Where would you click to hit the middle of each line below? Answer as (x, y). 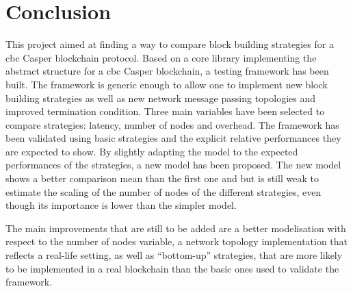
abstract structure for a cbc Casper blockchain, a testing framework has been (167, 71)
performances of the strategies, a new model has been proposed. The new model (173, 165)
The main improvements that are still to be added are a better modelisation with (176, 228)
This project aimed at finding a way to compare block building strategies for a (170, 44)
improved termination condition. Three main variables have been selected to (165, 111)
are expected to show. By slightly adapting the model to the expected (152, 151)
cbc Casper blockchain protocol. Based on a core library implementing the (161, 57)
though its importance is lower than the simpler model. (121, 205)
